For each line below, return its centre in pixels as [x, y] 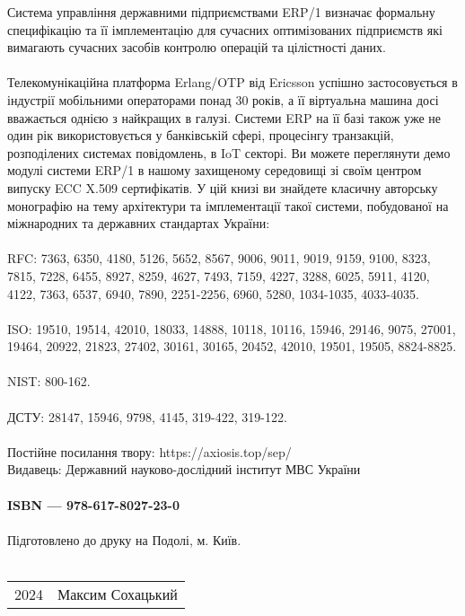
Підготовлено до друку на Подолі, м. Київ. [124, 539]
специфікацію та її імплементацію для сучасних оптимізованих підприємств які [225, 29]
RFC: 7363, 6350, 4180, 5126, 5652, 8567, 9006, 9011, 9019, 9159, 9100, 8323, [219, 258]
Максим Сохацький [118, 594]
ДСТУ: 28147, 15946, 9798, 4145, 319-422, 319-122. [147, 416]
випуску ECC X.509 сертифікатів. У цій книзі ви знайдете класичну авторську [223, 187]
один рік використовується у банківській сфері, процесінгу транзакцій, [201, 135]
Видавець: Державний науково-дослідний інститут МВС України [184, 469]
